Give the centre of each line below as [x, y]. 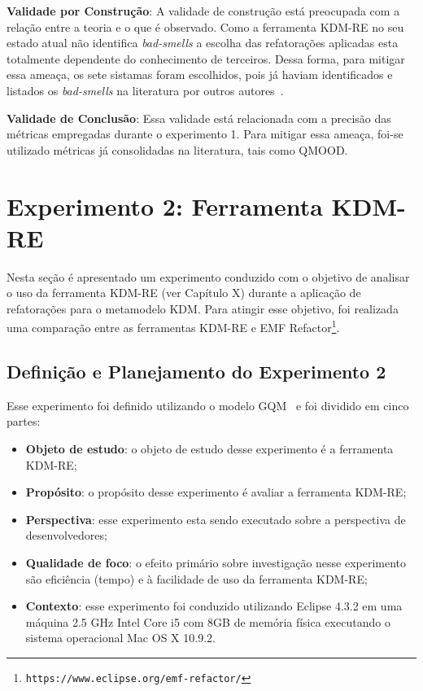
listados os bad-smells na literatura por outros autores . [145, 90]
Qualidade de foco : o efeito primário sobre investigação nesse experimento [216, 563]
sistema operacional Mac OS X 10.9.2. [120, 638]
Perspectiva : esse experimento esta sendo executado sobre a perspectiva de [216, 519]
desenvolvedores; [66, 535]
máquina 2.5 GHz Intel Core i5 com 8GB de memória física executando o [208, 621]
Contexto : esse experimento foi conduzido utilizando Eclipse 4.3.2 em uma [214, 606]
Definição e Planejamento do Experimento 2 [196, 372]
